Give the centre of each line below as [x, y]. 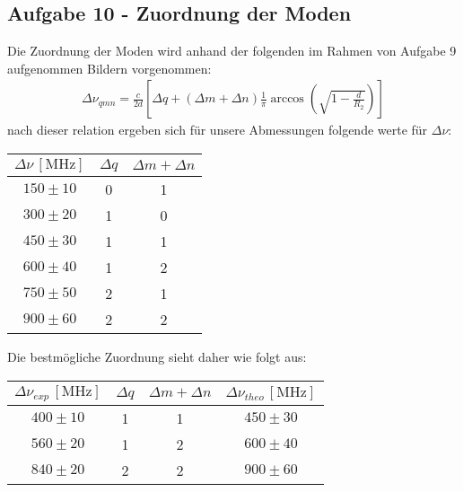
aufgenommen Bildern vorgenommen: [109, 68]
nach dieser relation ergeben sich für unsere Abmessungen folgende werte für [218, 130]
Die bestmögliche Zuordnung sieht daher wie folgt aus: [157, 357]
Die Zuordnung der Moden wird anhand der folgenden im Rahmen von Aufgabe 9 [232, 51]
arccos [287, 99]
